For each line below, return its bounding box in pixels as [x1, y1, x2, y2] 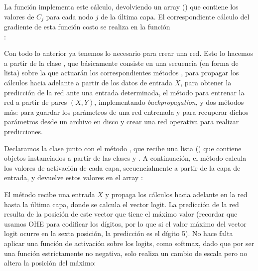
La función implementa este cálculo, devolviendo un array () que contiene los [4, 1, 239, 11]
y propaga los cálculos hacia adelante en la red [105, 189, 248, 199]
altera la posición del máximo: [4, 258, 96, 268]
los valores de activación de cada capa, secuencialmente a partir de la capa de [4, 162, 241, 173]
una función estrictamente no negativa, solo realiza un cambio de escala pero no [4, 248, 248, 258]
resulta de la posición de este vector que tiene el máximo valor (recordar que [4, 209, 238, 219]
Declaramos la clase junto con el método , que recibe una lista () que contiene [4, 143, 242, 153]
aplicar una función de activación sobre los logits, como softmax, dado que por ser [4, 238, 255, 248]
